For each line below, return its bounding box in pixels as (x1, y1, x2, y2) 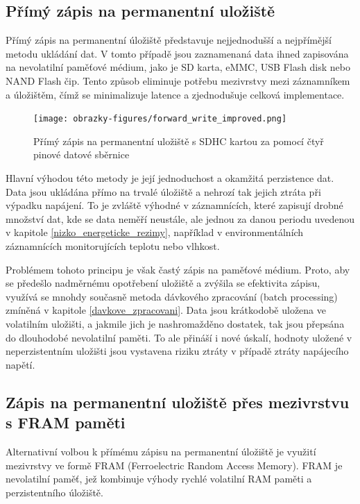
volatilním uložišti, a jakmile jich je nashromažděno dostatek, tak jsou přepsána (6, 316, 345, 330)
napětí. (6, 357, 35, 371)
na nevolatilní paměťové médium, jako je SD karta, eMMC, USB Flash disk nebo (6, 60, 351, 74)
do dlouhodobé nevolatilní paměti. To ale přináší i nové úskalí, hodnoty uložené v (6, 330, 352, 344)
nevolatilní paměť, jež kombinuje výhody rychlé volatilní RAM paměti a (6, 471, 312, 486)
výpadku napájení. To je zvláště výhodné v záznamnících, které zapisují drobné (6, 198, 343, 212)
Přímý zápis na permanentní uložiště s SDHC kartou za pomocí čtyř (33, 133, 324, 148)
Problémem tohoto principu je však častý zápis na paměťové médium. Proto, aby (6, 262, 350, 276)
